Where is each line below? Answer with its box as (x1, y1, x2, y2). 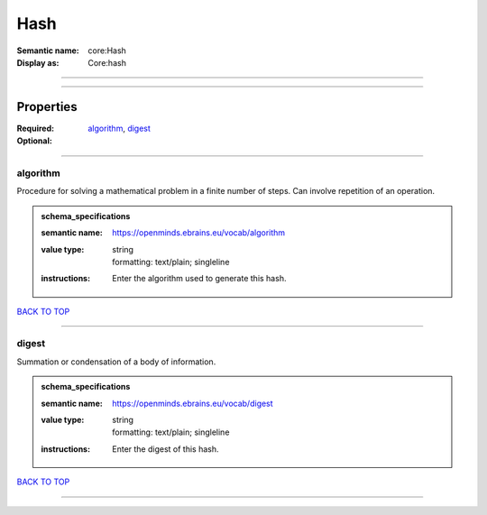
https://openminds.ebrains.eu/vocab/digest (112, 398, 274, 409)
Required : (16, 123, 54, 133)
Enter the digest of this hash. (112, 443, 220, 455)
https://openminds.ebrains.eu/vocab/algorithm (112, 227, 286, 238)
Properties (16, 99, 78, 115)
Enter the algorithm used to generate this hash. (112, 273, 287, 284)
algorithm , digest (87, 123, 151, 133)
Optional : (16, 135, 53, 146)
